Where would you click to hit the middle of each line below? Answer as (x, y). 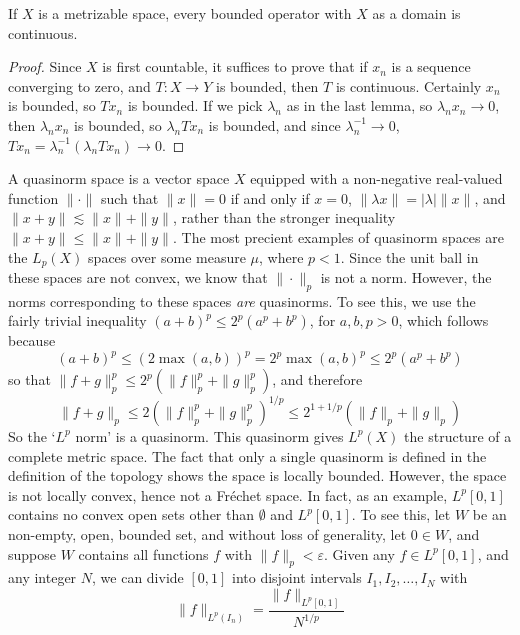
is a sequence (431, 66)
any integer (42, 577)
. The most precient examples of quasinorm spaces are (338, 236)
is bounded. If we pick (195, 105)
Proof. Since (45, 66)
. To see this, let (401, 514)
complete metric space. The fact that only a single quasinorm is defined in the (247, 455)
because (32, 340)
